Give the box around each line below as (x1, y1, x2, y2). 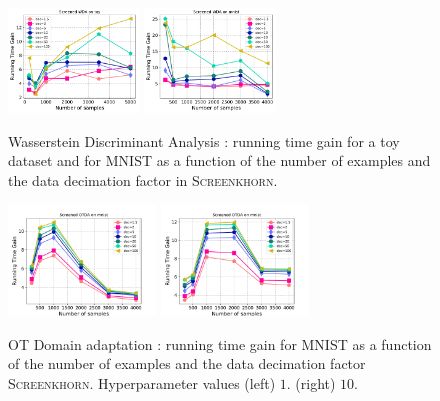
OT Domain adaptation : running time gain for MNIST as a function (8, 333, 432, 354)
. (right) (286, 372, 336, 393)
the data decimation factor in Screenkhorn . (8, 170, 278, 191)
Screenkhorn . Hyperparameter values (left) (8, 372, 276, 393)
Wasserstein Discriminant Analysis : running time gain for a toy (8, 130, 400, 151)
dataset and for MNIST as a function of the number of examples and (8, 150, 431, 171)
